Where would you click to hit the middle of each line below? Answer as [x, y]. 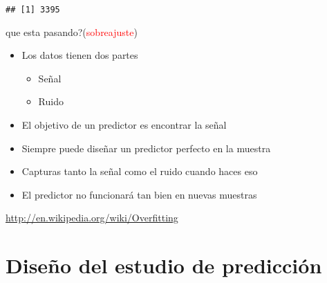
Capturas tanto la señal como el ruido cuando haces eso [140, 171]
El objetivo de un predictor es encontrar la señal [124, 125]
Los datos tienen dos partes [80, 55]
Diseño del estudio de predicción [164, 265]
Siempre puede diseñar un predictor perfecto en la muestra [146, 148]
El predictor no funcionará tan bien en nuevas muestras [139, 194]
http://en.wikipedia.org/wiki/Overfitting [92, 218]
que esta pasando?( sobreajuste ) [72, 31]
